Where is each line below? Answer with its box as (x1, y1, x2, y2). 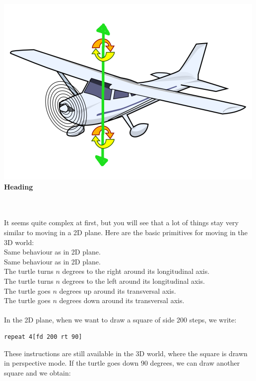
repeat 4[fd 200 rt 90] (4, 333, 82, 340)
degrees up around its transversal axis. (59, 285, 176, 296)
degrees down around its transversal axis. (59, 295, 185, 306)
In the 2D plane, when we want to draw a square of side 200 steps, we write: (4, 315, 237, 325)
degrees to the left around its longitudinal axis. (62, 275, 205, 286)
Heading (4, 181, 33, 191)
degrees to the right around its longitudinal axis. (62, 266, 210, 276)
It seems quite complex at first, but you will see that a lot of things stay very (4, 217, 239, 228)
